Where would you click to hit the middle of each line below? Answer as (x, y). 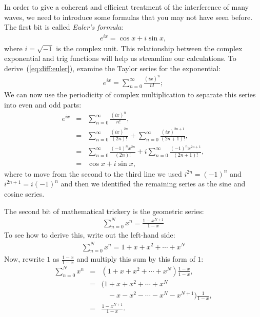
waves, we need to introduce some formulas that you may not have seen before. (128, 17)
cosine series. (24, 193)
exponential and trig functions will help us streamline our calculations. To (120, 58)
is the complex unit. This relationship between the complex (149, 48)
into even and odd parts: (43, 104)
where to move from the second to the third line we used (93, 173)
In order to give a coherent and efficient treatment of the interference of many (126, 7)
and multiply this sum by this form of (136, 259)
